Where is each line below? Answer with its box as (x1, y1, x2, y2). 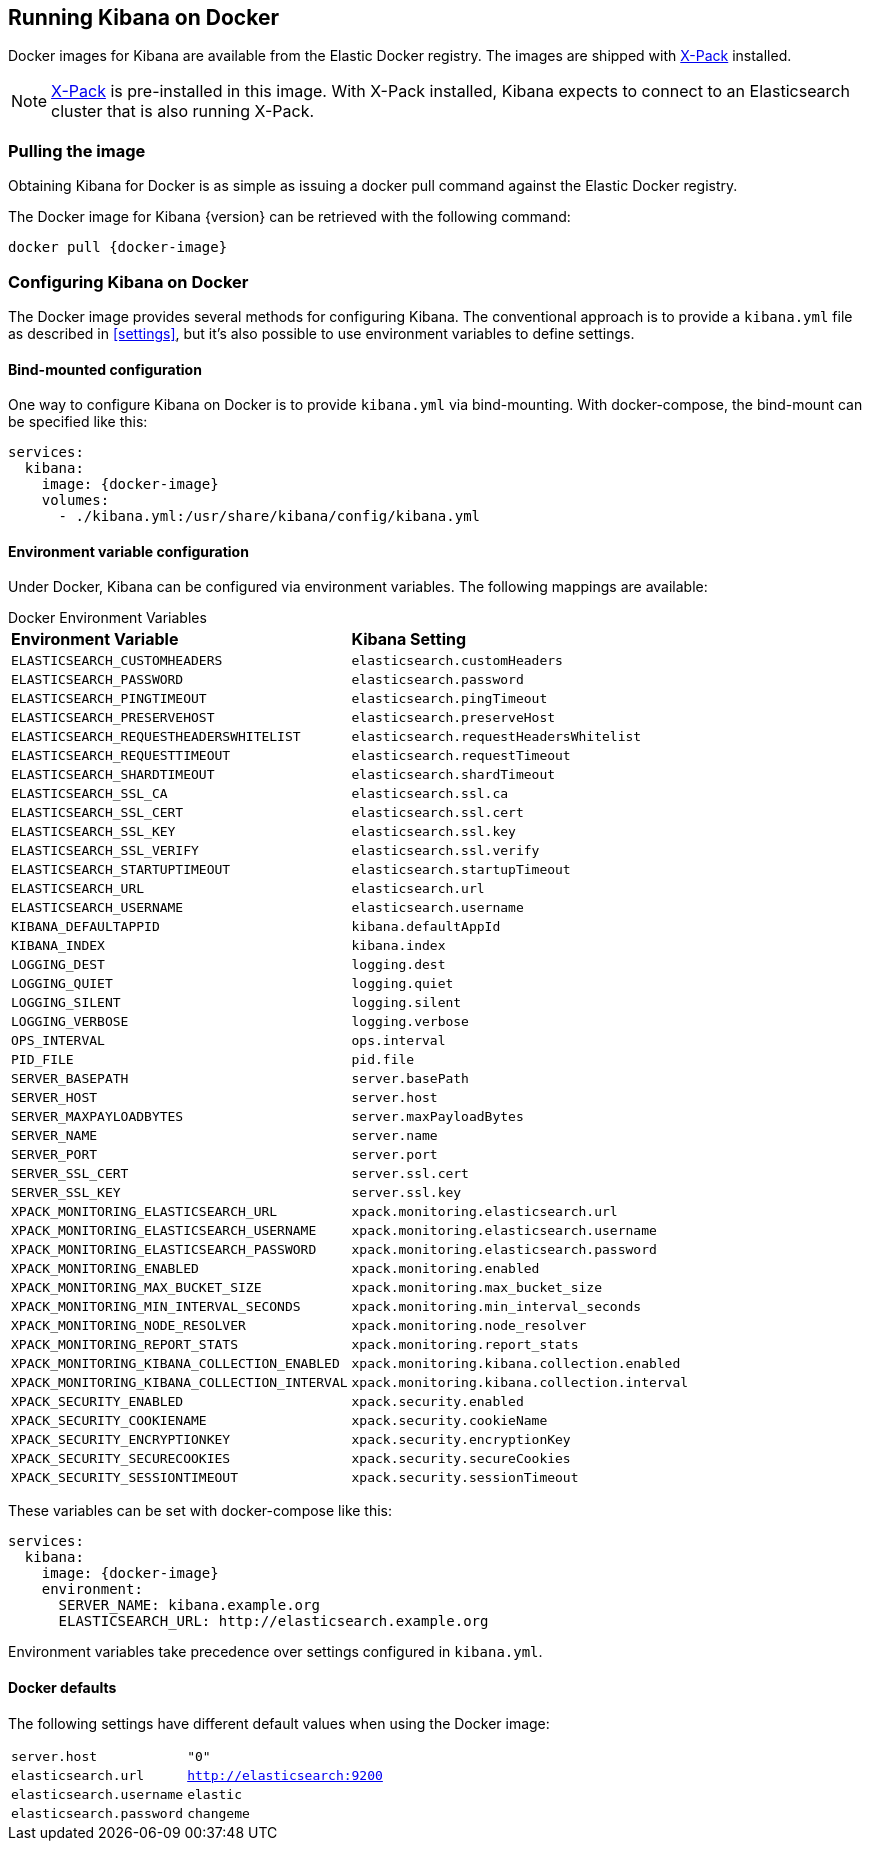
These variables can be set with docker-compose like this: (8, 1502, 393, 1520)
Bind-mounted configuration (8, 360, 202, 378)
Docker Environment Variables (8, 609, 207, 627)
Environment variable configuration (8, 542, 249, 560)
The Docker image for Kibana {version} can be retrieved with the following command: (8, 208, 571, 226)
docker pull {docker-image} (8, 239, 228, 256)
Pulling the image (8, 140, 146, 161)
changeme (187, 1805, 250, 1821)
